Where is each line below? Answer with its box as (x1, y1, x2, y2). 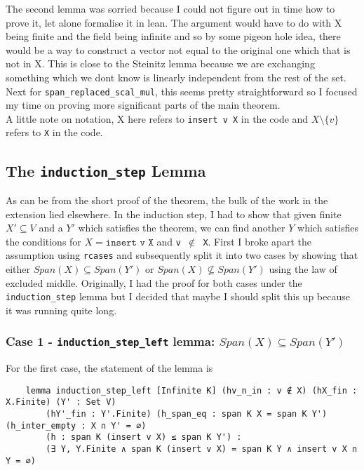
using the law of (269, 262, 337, 276)
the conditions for (6, 234, 81, 248)
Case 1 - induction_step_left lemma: (6, 333, 215, 350)
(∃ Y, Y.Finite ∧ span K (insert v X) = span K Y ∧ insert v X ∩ (46, 444, 358, 455)
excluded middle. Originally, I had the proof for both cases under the (6, 275, 302, 290)
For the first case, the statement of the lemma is (6, 361, 213, 375)
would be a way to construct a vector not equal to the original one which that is (6, 42, 351, 57)
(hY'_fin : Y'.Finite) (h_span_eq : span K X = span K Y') (46, 409, 328, 419)
